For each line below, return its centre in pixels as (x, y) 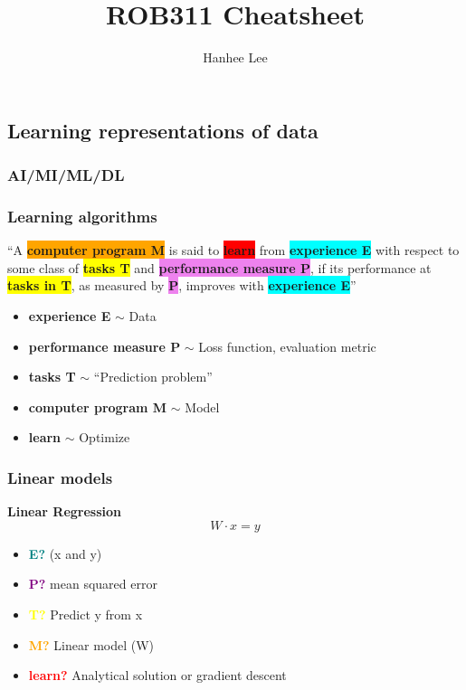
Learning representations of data (163, 130)
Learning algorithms (82, 216)
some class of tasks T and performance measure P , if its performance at (219, 267)
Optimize (105, 437)
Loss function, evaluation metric (287, 346)
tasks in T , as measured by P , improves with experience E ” (182, 285)
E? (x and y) (65, 553)
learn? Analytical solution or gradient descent (157, 675)
